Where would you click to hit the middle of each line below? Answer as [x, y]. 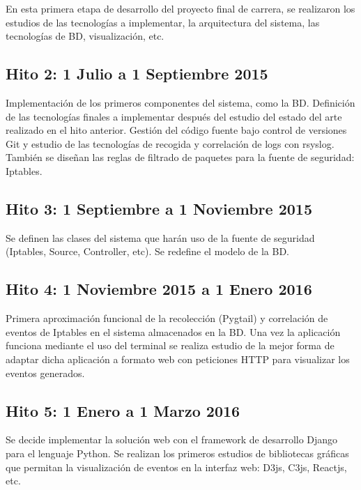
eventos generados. [45, 373]
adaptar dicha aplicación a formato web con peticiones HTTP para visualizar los [178, 359]
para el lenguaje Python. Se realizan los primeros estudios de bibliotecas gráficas [177, 453]
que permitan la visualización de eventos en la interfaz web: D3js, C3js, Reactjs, [176, 467]
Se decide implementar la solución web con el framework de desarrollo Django [172, 439]
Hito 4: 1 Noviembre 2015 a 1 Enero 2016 [159, 289]
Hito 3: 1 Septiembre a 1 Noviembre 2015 [159, 208]
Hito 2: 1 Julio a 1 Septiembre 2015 [137, 74]
